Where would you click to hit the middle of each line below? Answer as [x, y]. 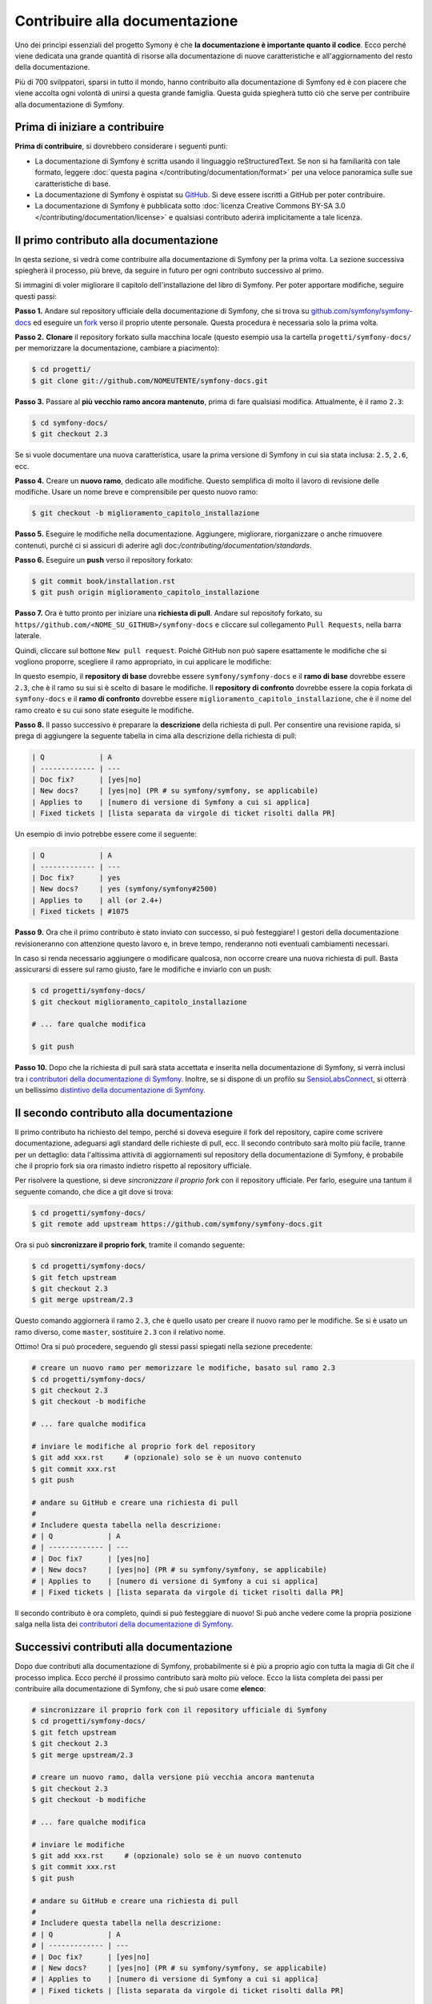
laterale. [28, 636]
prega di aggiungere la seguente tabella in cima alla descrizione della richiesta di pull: [156, 736]
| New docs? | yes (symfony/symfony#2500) [124, 889]
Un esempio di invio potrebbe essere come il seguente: [106, 834]
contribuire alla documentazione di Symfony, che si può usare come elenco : [140, 1689]
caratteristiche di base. [73, 184]
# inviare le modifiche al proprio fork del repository [144, 1446]
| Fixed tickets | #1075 [80, 911]
